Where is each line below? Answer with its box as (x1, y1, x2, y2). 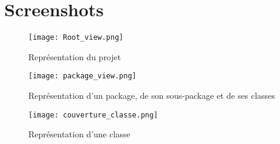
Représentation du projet (28, 50, 121, 63)
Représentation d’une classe (28, 128, 130, 140)
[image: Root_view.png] (28, 33, 124, 42)
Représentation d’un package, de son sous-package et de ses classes (28, 89, 275, 102)
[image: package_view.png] (28, 72, 136, 81)
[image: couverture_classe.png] (28, 110, 158, 119)
